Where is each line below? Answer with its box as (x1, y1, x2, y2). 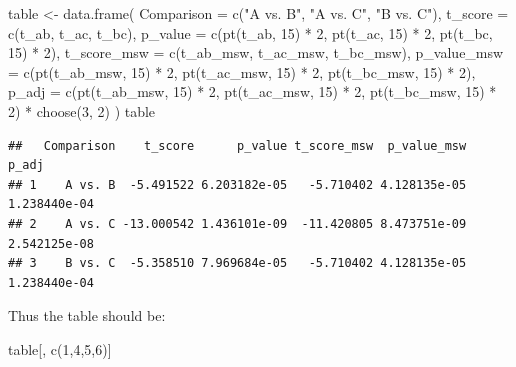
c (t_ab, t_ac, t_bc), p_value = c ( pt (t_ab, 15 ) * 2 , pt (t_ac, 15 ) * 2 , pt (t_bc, (8, 22, 493, 43)
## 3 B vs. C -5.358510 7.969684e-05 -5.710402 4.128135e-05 (8, 256, 467, 271)
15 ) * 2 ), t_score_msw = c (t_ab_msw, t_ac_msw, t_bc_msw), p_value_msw (8, 42, 504, 63)
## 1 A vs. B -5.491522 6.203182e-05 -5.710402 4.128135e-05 (8, 177, 467, 192)
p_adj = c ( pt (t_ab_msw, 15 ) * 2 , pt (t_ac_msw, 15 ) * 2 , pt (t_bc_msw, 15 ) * (8, 81, 497, 102)
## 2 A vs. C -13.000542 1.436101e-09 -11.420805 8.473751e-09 (8, 216, 467, 231)
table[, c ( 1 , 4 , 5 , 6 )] (8, 338, 112, 359)
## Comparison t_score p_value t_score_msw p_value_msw (8, 138, 467, 153)
